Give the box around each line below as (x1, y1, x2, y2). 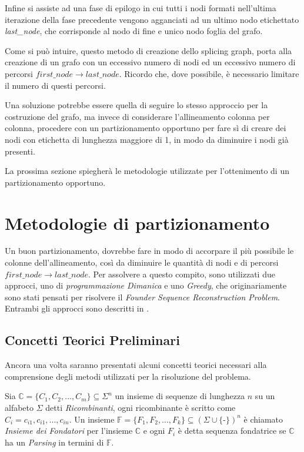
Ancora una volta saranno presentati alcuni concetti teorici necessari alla (5, 359, 267, 371)
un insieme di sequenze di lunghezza (115, 390, 245, 402)
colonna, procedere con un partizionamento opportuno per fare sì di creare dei (5, 122, 286, 134)
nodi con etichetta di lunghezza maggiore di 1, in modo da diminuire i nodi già (5, 133, 289, 145)
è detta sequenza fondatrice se (178, 424, 286, 437)
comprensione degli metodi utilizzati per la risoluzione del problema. (5, 370, 251, 382)
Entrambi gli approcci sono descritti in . (5, 302, 149, 314)
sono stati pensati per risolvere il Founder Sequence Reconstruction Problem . (5, 290, 280, 303)
